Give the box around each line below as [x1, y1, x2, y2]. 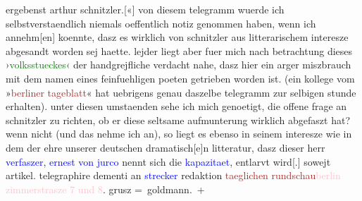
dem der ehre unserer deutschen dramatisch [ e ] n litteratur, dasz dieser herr [6, 140, 325, 154]
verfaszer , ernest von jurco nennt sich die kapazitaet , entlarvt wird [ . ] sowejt [6, 154, 331, 169]
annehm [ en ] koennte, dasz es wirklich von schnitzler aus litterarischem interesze [6, 30, 349, 44]
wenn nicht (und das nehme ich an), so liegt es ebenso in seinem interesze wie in [6, 126, 352, 141]
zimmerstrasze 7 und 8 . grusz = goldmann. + [6, 181, 205, 196]
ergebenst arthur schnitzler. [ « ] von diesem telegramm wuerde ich [6, 2, 285, 16]
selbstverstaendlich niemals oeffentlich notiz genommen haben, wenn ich [6, 16, 316, 30]
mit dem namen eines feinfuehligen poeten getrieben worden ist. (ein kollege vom [6, 71, 355, 85]
